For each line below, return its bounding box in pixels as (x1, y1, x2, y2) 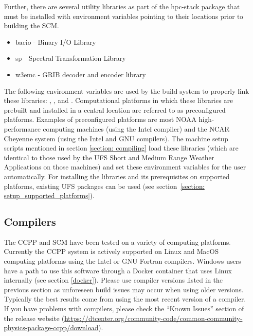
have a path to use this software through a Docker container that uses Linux (4, 265, 232, 275)
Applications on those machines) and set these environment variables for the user (4, 162, 246, 172)
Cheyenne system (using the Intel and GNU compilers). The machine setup (4, 133, 228, 143)
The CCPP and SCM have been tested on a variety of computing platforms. (4, 236, 231, 247)
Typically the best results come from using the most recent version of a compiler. (4, 294, 246, 304)
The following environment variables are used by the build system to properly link (4, 85, 249, 96)
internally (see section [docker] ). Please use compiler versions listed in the (4, 275, 223, 285)
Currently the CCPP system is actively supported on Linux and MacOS (4, 246, 219, 256)
